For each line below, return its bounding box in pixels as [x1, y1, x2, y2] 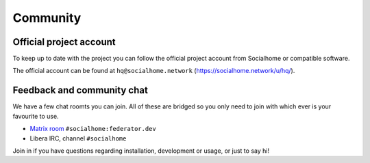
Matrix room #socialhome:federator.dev [29, 125, 157, 133]
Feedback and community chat [12, 85, 149, 96]
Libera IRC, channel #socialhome [29, 134, 127, 143]
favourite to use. [12, 112, 59, 120]
